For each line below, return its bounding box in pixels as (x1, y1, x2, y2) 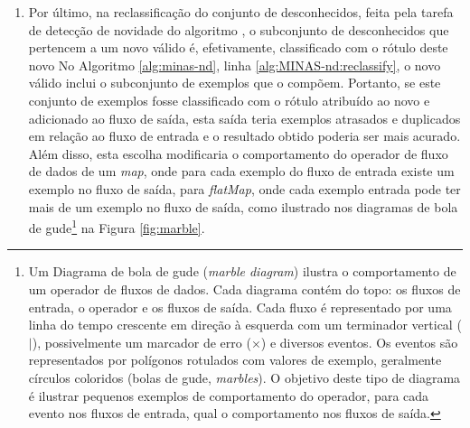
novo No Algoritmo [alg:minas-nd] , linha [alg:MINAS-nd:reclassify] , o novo (28, 55, 441, 74)
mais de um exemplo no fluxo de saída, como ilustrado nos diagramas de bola (28, 197, 458, 216)
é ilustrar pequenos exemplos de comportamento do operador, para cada (28, 386, 429, 405)
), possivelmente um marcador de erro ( (32, 332, 251, 351)
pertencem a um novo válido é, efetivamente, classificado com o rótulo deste (28, 38, 448, 57)
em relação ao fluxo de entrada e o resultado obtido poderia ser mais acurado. (28, 126, 461, 145)
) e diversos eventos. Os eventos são (260, 332, 458, 351)
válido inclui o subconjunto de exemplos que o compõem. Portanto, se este (28, 73, 441, 92)
